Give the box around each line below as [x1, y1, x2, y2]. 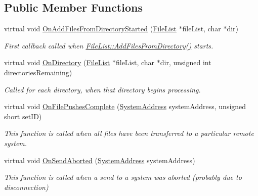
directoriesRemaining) [4, 67, 72, 77]
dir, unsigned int [160, 57, 211, 68]
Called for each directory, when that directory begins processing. [4, 84, 201, 94]
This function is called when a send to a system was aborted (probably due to [4, 172, 242, 182]
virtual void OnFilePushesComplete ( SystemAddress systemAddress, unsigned [4, 101, 246, 112]
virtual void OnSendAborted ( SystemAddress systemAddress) [4, 155, 195, 165]
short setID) [4, 111, 42, 121]
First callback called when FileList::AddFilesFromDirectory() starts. [4, 40, 213, 51]
